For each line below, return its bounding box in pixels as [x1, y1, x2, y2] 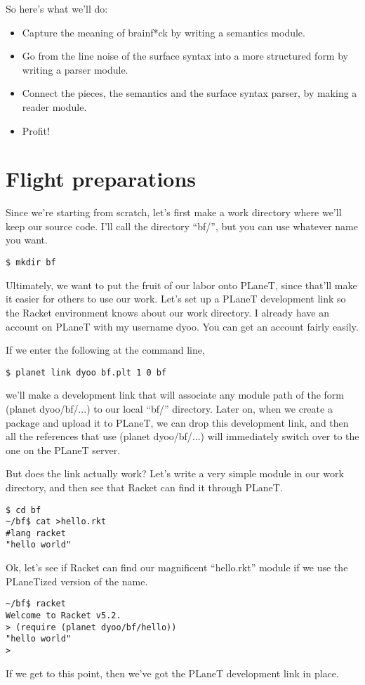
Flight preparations [6, 164, 197, 193]
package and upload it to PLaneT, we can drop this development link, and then [6, 415, 349, 430]
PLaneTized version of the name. [6, 573, 148, 588]
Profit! [22, 123, 50, 138]
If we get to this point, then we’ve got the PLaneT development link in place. [6, 665, 339, 680]
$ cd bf [6, 505, 41, 515]
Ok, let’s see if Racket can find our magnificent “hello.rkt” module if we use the [6, 560, 348, 575]
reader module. [22, 99, 87, 114]
